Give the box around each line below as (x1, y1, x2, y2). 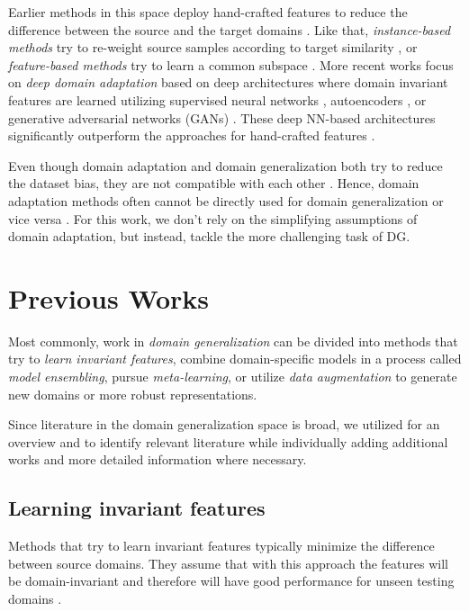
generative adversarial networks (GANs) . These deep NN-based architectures (8, 108, 436, 127)
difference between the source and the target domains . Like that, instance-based (8, 20, 451, 39)
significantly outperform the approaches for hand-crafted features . (8, 126, 375, 145)
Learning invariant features (8, 494, 266, 522)
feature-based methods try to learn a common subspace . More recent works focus (8, 55, 454, 74)
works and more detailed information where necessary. (8, 450, 307, 469)
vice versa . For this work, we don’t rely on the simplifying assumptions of (8, 209, 418, 228)
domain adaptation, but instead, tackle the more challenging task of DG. (8, 227, 410, 246)
